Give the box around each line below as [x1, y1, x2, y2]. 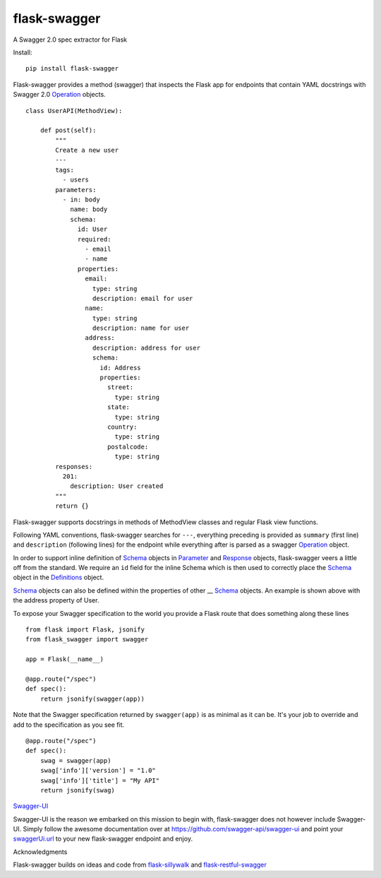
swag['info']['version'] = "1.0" [40, 766, 157, 775]
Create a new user [55, 146, 119, 155]
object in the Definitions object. [13, 573, 104, 582]
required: [78, 235, 111, 243]
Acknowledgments [13, 848, 68, 856]
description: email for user [92, 294, 193, 302]
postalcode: [107, 442, 149, 451]
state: [107, 403, 131, 411]
